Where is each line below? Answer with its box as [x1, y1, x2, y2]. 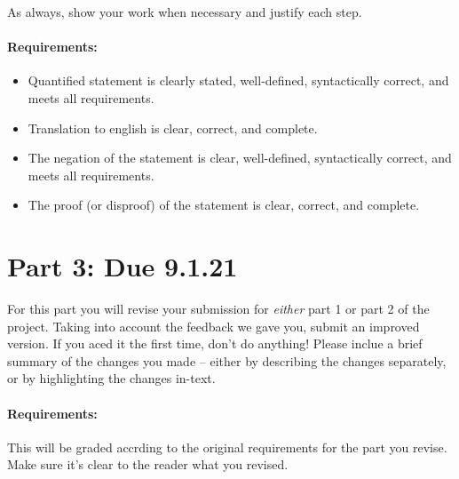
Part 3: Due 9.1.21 [7, 248, 238, 284]
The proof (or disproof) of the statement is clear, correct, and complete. [28, 196, 420, 214]
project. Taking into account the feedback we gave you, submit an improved [7, 316, 420, 335]
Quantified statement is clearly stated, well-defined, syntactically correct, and [28, 71, 449, 90]
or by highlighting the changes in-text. [7, 369, 216, 387]
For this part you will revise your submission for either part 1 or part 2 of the [7, 299, 430, 318]
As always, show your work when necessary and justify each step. [7, 3, 362, 20]
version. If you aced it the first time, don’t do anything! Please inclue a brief [7, 334, 423, 353]
